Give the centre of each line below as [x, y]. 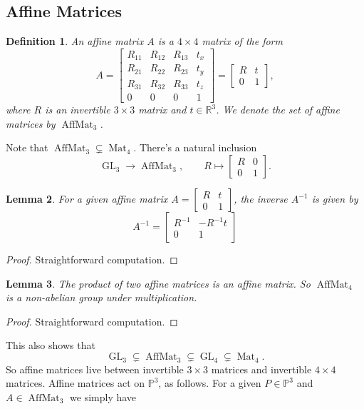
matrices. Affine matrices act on [76, 383]
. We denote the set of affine [278, 110]
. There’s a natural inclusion [195, 147]
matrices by [31, 123]
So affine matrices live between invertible [95, 369]
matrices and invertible [261, 369]
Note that [27, 147]
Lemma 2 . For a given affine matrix [87, 199]
